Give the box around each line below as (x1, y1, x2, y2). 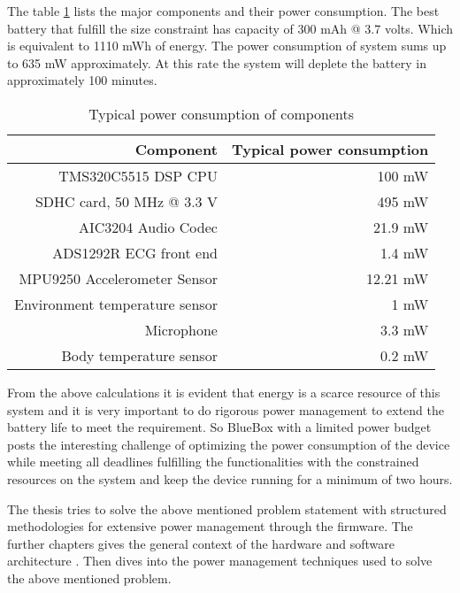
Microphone (144, 319, 218, 340)
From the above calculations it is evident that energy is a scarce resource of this (7, 382, 441, 401)
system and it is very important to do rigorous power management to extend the (7, 400, 444, 419)
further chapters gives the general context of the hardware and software (7, 534, 395, 552)
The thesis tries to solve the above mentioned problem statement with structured (7, 499, 447, 518)
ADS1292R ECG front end (52, 242, 218, 263)
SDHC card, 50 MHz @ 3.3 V (34, 190, 218, 212)
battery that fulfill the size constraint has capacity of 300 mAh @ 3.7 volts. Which (7, 19, 453, 37)
